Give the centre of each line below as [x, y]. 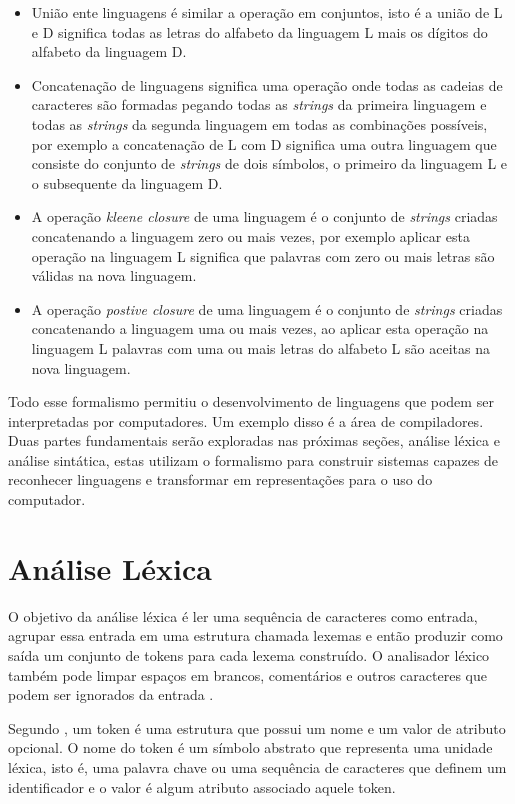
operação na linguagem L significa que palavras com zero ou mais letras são [263, 255]
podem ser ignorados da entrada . [111, 694]
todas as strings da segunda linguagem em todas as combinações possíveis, [259, 123]
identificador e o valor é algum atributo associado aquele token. [202, 786]
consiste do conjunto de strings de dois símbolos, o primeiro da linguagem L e [269, 163]
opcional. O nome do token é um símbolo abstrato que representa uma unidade [250, 747]
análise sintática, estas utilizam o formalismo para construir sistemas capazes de [253, 459]
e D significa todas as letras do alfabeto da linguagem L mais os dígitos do [259, 31]
